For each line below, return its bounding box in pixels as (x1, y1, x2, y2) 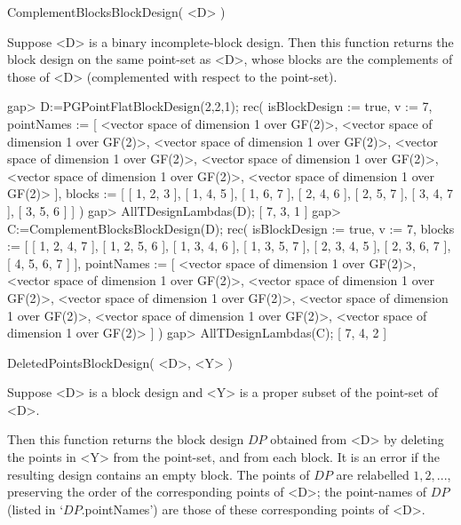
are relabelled (336, 465, 409, 483)
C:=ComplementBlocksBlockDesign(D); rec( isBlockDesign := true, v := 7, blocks (7, 219, 455, 237)
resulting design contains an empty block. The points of (7, 465, 310, 483)
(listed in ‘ (7, 499, 64, 518)
